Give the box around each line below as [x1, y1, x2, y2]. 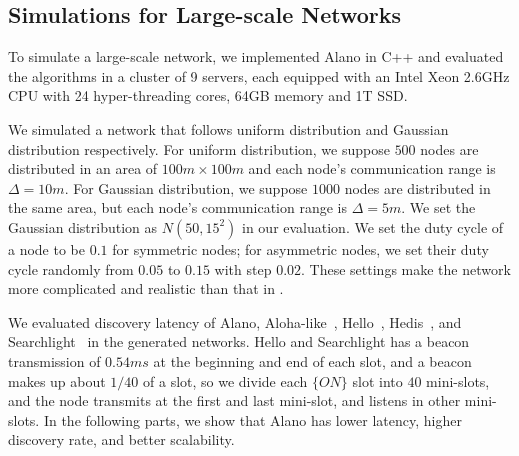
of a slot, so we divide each [143, 370, 308, 391]
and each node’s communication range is [248, 158, 496, 179]
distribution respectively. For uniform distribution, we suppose [8, 138, 390, 159]
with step [214, 258, 272, 279]
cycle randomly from [8, 258, 134, 279]
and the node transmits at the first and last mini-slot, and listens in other [8, 390, 461, 411]
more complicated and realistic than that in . [8, 278, 284, 299]
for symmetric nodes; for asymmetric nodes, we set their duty [112, 238, 489, 259]
